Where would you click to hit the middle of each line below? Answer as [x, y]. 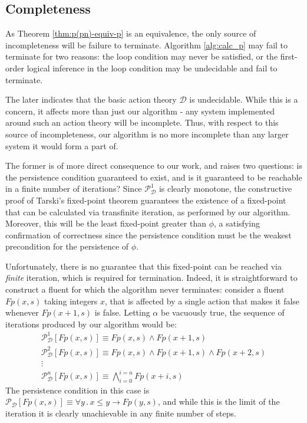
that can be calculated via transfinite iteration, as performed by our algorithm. [148, 212]
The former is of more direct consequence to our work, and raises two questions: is [154, 165]
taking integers [71, 301]
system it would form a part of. [62, 145]
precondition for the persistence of [67, 246]
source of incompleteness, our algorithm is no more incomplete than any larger [147, 134]
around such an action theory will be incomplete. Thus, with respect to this [142, 122]
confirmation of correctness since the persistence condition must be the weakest [148, 235]
